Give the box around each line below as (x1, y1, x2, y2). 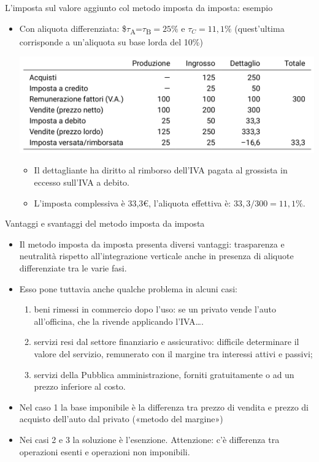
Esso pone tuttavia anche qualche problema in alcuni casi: (19, 282, 237, 295)
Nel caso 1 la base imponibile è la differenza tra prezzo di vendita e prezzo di (19, 400, 309, 413)
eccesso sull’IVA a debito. (34, 176, 129, 189)
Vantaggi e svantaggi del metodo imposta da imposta (5, 217, 205, 230)
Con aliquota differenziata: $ (19, 21, 127, 34)
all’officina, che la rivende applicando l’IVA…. (34, 314, 204, 327)
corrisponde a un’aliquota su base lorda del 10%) (19, 35, 203, 48)
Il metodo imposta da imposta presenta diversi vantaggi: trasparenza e (19, 237, 285, 250)
